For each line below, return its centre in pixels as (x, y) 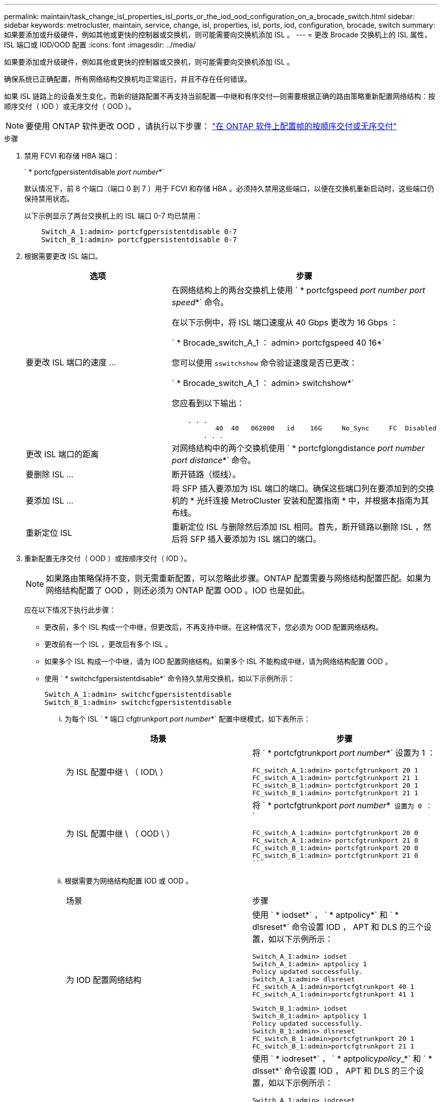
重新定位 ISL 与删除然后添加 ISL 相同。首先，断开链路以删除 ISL (292, 527)
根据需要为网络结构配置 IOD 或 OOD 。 (129, 881)
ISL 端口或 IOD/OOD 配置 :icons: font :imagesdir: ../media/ (100, 45)
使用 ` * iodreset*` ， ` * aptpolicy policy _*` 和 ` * (342, 1059)
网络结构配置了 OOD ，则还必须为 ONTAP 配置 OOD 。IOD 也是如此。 (178, 590)
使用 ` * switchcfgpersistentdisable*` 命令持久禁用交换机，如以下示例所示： (170, 678)
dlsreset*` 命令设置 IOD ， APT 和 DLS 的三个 (338, 927)
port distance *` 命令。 (214, 460)
